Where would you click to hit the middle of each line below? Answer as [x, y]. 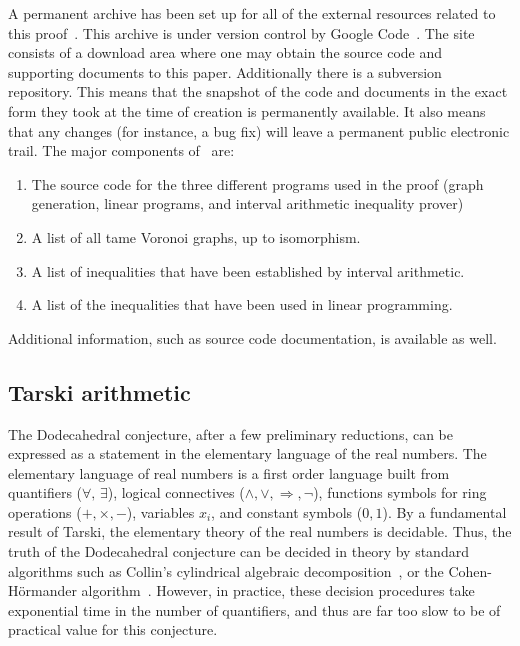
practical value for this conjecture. [113, 629]
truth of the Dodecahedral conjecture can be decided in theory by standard [238, 551]
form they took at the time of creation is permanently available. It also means [247, 110]
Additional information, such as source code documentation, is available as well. [252, 337]
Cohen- [470, 570]
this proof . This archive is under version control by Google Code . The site [241, 32]
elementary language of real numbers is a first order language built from [229, 472]
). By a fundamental [444, 511]
